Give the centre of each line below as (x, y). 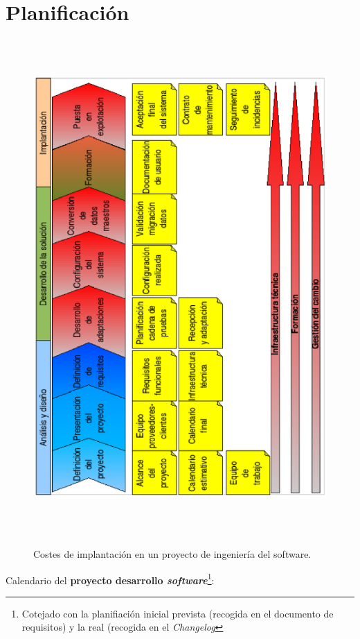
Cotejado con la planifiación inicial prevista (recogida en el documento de (178, 613)
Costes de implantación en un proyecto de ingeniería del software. (172, 554)
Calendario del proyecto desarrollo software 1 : (110, 579)
